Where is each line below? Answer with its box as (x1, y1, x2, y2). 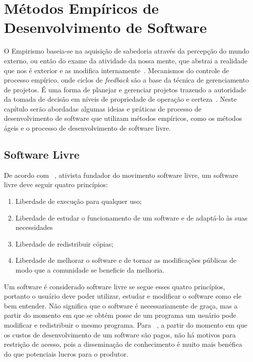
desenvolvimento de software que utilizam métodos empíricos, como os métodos (4, 113, 242, 123)
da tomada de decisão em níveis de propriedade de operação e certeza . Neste (4, 94, 237, 104)
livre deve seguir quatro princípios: (4, 179, 108, 190)
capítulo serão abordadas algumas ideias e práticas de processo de (4, 103, 202, 113)
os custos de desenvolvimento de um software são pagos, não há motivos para (4, 329, 236, 339)
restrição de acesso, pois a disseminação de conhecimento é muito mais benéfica (4, 339, 242, 349)
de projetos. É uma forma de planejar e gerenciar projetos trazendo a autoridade (4, 84, 246, 94)
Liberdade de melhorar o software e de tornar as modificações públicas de (15, 255, 237, 265)
